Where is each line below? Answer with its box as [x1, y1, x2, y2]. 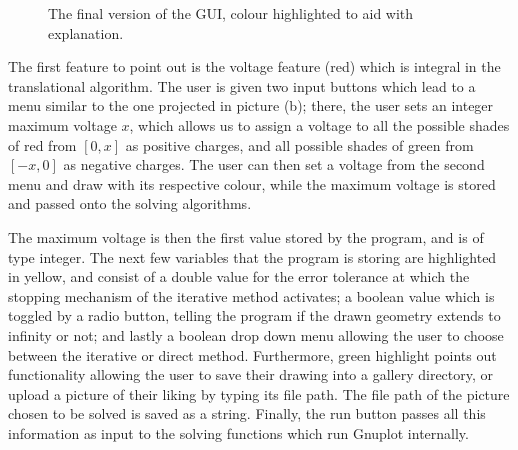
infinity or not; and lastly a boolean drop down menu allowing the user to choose [8, 324, 504, 345]
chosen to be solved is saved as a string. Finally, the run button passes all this [8, 403, 486, 424]
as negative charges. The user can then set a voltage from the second [63, 154, 485, 175]
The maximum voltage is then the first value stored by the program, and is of [8, 226, 484, 247]
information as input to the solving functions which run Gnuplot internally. [8, 422, 469, 443]
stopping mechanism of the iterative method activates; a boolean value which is [8, 285, 495, 306]
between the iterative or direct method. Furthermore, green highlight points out [8, 344, 497, 365]
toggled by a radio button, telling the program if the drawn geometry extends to [8, 305, 501, 326]
